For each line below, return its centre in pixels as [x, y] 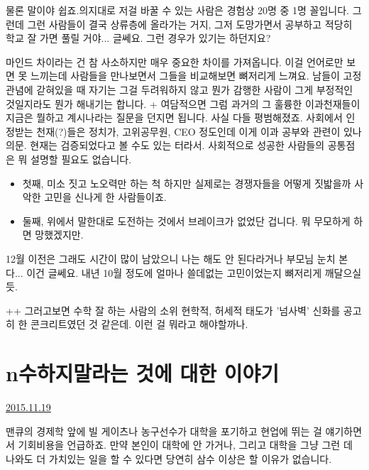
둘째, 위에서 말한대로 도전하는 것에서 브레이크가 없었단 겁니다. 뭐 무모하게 [186, 220]
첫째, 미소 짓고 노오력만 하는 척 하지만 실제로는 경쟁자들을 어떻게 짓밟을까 [187, 183]
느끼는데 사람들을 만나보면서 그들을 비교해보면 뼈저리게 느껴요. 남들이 [185, 76]
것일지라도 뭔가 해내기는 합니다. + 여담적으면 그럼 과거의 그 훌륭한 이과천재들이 [183, 103]
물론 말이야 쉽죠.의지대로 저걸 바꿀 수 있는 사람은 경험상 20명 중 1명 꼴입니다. [178, 10]
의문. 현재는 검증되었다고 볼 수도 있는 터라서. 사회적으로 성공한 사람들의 [165, 145]
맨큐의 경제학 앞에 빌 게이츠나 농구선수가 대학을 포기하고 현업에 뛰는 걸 [164, 431]
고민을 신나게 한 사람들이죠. [105, 197]
